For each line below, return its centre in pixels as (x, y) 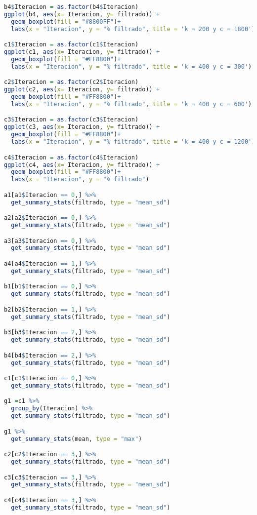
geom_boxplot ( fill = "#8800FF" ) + (66, 21)
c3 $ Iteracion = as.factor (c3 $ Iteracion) (71, 120)
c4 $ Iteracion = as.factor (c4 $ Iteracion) (71, 157)
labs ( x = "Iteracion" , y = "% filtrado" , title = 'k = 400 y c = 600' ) (131, 104)
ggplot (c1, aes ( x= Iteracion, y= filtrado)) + (82, 52)
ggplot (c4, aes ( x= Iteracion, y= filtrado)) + (82, 165)
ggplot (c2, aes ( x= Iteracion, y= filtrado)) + (82, 90)
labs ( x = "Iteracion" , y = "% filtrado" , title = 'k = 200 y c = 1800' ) (133, 29)
